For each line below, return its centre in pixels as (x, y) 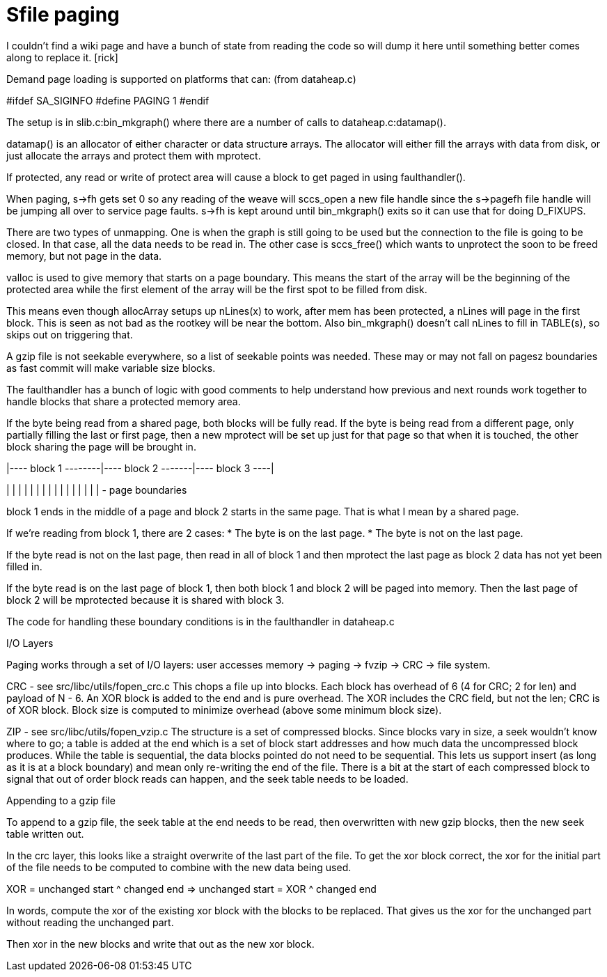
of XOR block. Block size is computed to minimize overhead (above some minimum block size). (224, 710)
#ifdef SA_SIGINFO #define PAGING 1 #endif (108, 100)
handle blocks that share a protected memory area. (124, 401)
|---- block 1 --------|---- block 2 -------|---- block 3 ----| (140, 468)
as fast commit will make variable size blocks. (111, 368)
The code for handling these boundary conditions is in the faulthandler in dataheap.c (200, 621)
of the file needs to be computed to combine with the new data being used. (179, 867)
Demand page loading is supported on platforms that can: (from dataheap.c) (181, 79)
